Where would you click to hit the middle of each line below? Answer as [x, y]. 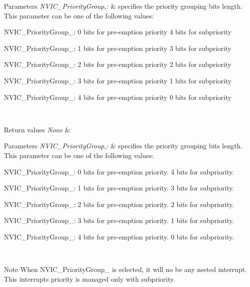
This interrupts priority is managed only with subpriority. [90, 279]
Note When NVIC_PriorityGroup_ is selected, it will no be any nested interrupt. [125, 269]
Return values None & [37, 129]
